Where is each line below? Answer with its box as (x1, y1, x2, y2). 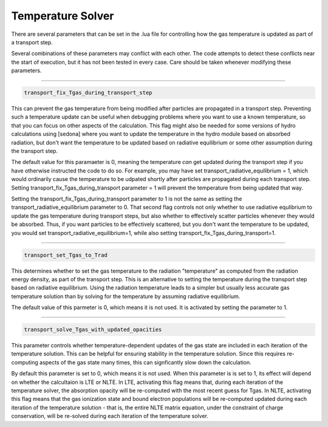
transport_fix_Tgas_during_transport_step (24, 89, 152, 97)
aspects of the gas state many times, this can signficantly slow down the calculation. (39, 358, 251, 366)
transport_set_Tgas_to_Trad (24, 251, 108, 258)
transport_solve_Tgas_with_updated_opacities (24, 326, 162, 333)
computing (11, 358, 39, 366)
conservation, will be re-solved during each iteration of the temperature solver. (11, 412, 209, 420)
